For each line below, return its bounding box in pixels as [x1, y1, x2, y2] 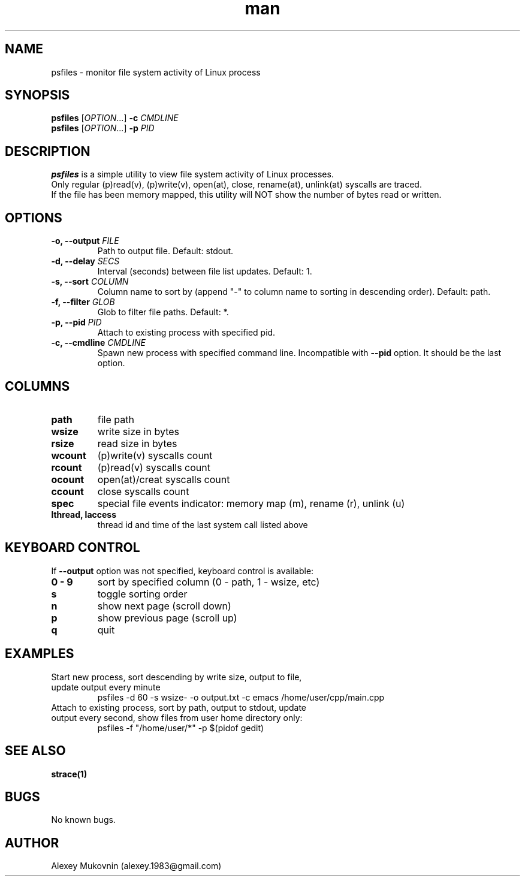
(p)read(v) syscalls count [97, 461, 210, 473]
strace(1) [51, 768, 87, 779]
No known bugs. [51, 814, 116, 825]
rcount [51, 461, 82, 473]
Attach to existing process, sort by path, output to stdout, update [51, 702, 307, 713]
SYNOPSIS [5, 88, 70, 103]
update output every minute [51, 681, 161, 692]
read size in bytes [97, 437, 177, 449]
